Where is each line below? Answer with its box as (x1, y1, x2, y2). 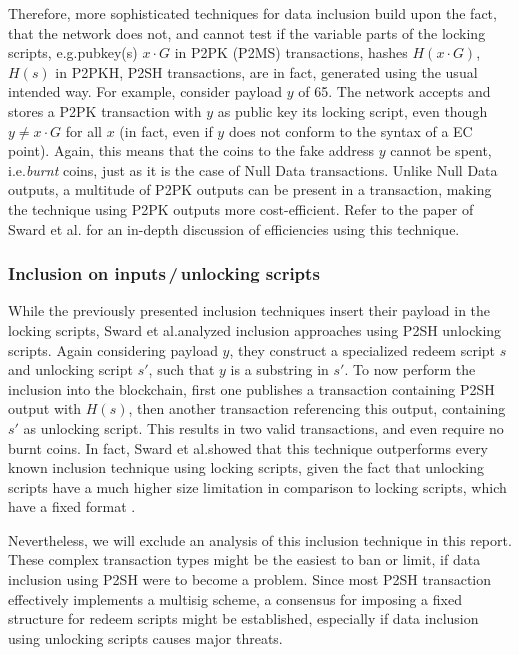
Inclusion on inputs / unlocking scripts (8, 261, 320, 286)
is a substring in (230, 359, 329, 380)
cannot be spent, (390, 140, 492, 161)
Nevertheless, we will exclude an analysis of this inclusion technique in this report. (8, 529, 512, 550)
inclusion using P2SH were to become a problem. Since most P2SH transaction (8, 569, 492, 590)
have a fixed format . (8, 496, 136, 517)
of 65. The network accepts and (298, 81, 491, 102)
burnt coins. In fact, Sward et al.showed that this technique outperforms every (8, 437, 489, 458)
